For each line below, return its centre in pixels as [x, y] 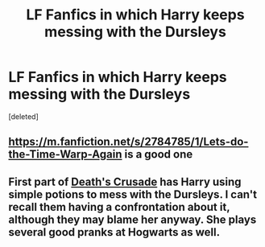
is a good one [159, 154]
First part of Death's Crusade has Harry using [125, 181]
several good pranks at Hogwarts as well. [114, 232]
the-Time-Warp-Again [65, 154]
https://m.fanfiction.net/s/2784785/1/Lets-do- [128, 142]
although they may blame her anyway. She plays [132, 219]
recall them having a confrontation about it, [119, 207]
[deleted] [23, 116]
